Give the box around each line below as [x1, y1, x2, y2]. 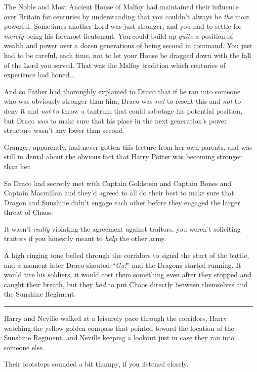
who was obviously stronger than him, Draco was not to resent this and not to [4, 96, 241, 106]
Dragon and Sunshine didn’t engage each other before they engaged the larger [4, 197, 240, 207]
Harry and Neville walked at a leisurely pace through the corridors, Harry [4, 313, 227, 323]
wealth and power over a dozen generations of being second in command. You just [4, 40, 253, 51]
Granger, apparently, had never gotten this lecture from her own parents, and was [4, 141, 252, 152]
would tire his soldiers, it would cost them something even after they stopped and [4, 269, 252, 280]
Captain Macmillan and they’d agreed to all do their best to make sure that [4, 187, 234, 198]
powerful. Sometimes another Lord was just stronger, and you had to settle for [4, 21, 242, 31]
